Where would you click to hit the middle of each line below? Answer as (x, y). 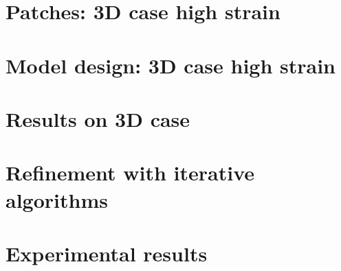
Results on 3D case (98, 118)
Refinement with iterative (130, 173)
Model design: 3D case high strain (171, 65)
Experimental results (107, 253)
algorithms (57, 199)
